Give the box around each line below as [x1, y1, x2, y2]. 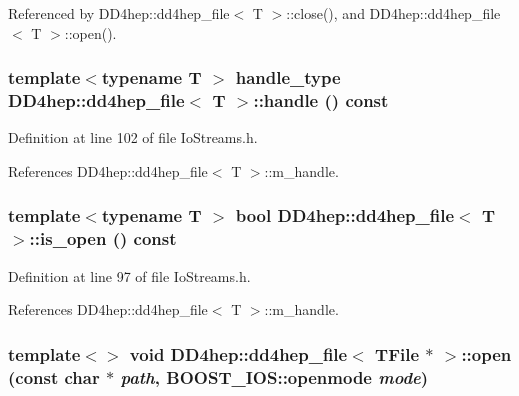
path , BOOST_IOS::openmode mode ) [120, 364, 429, 389]
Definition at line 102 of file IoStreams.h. [8, 127, 258, 148]
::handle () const [253, 88, 389, 113]
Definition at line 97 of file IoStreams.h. [8, 265, 251, 286]
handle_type [235, 65, 341, 90]
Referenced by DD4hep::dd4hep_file [8, 3, 230, 23]
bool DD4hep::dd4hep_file [235, 203, 455, 228]
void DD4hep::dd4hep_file [129, 341, 348, 366]
